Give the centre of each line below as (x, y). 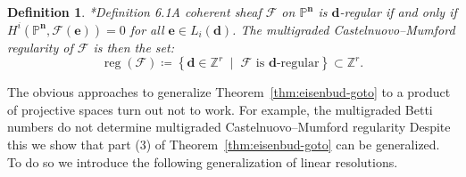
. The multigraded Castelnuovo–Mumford (344, 29)
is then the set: (133, 47)
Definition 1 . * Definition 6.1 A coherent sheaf (134, 12)
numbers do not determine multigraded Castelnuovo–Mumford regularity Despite (229, 127)
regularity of (40, 47)
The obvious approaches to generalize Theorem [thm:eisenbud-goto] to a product (229, 92)
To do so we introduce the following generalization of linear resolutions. (203, 161)
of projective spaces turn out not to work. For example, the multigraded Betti (220, 109)
